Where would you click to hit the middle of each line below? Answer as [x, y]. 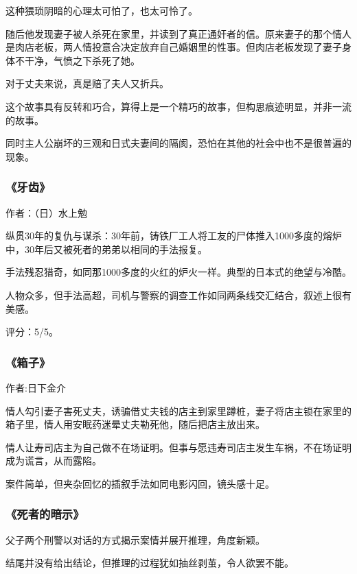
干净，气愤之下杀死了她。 [82, 60]
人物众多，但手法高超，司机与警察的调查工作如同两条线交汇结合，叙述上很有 [178, 295]
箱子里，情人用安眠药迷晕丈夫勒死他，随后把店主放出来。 [135, 424]
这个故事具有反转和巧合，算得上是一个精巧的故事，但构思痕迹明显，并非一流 [178, 106]
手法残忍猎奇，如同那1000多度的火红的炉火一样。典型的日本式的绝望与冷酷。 [178, 272]
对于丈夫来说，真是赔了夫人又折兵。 [87, 83]
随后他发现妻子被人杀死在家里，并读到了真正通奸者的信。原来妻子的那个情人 [178, 33]
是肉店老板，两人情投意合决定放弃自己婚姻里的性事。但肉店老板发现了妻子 [174, 47]
